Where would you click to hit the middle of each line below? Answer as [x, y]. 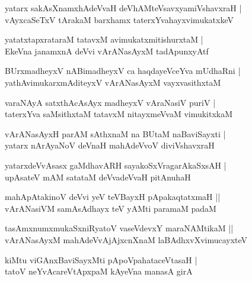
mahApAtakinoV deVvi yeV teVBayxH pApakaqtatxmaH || [113, 197]
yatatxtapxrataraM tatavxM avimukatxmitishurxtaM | [104, 39]
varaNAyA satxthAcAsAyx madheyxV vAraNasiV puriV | [110, 102]
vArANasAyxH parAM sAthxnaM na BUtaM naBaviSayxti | [115, 133]
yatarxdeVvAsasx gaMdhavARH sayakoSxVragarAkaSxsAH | [116, 165]
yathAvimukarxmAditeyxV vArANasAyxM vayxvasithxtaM [113, 82]
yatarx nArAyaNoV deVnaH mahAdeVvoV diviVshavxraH [110, 145]
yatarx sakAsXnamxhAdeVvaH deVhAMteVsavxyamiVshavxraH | [123, 8]
